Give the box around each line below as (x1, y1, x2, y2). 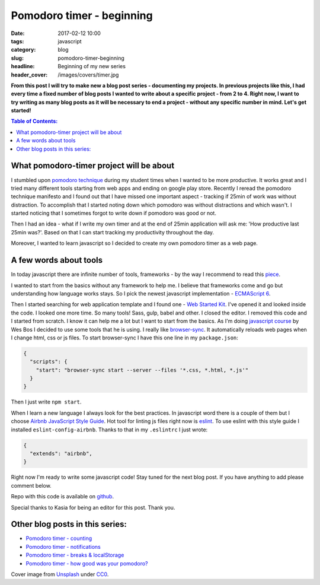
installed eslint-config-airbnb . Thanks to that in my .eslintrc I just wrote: (11, 426, 208, 433)
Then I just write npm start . (11, 398, 82, 406)
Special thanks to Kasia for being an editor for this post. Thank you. (11, 504, 175, 511)
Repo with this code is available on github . (11, 493, 114, 500)
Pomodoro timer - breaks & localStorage (25, 552, 124, 559)
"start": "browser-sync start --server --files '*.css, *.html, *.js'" (36, 367, 249, 373)
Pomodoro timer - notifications (25, 543, 101, 550)
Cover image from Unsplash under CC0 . (11, 571, 109, 578)
